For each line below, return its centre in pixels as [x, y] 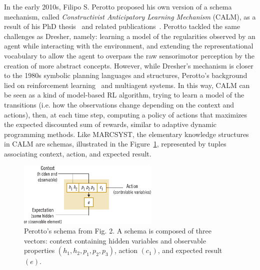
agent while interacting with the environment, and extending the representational [129, 46]
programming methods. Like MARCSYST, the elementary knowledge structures [126, 134]
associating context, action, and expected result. [78, 153]
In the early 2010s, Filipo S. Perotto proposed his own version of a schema [118, 6]
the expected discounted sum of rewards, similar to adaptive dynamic [110, 124]
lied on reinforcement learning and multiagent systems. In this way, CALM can [127, 85]
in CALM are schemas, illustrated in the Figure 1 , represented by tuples [115, 144]
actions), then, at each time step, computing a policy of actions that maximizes [125, 114]
